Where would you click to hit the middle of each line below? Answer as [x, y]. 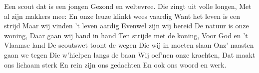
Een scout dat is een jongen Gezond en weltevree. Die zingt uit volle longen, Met [128, 6]
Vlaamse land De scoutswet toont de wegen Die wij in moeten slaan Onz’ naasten [129, 45]
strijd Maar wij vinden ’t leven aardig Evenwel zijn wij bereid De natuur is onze [127, 26]
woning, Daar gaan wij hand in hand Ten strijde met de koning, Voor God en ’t [126, 35]
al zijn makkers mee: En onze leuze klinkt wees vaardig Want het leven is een [122, 16]
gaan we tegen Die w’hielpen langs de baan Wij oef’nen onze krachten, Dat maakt [130, 54]
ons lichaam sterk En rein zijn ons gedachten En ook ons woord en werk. [115, 64]
